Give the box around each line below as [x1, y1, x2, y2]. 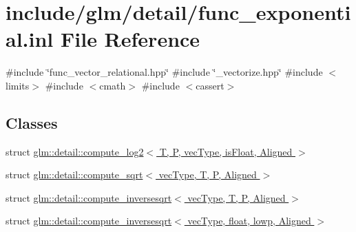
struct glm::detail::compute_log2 [6, 144, 144, 158]
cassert [196, 78, 224, 92]
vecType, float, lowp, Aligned [187, 213, 311, 228]
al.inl [6, 25, 54, 53]
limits [6, 78, 30, 92]
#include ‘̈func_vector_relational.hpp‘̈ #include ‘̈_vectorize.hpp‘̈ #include [6, 65, 323, 79]
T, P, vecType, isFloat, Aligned [159, 144, 293, 158]
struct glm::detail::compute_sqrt [6, 167, 143, 182]
